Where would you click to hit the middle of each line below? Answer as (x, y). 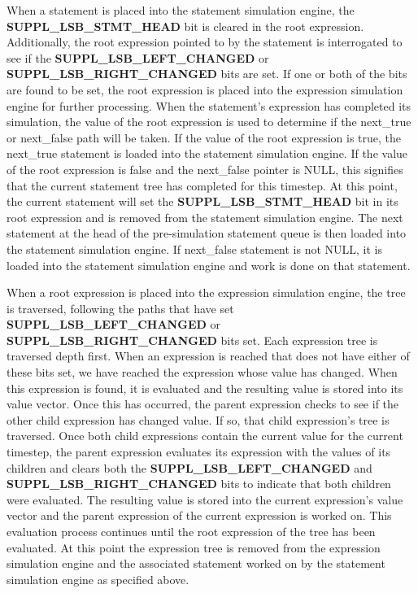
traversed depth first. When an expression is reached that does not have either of (208, 356)
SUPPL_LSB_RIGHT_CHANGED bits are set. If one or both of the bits (207, 74)
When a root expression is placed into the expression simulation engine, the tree (206, 292)
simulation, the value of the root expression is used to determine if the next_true (209, 122)
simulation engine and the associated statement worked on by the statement (196, 563)
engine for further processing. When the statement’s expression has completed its (209, 105)
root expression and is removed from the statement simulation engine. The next (205, 217)
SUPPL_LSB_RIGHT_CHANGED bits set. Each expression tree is (192, 340)
